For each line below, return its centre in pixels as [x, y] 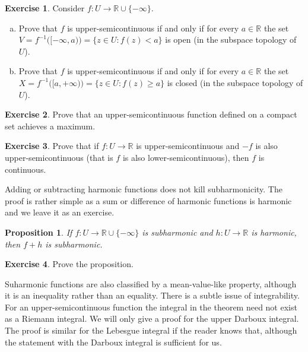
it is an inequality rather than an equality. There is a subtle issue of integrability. [152, 295]
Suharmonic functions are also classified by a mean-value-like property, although [151, 283]
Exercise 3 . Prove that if [52, 146]
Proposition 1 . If [39, 232]
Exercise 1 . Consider [45, 8]
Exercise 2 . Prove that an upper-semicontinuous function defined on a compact [151, 114]
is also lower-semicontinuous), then [186, 157]
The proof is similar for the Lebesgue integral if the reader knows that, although [151, 330]
